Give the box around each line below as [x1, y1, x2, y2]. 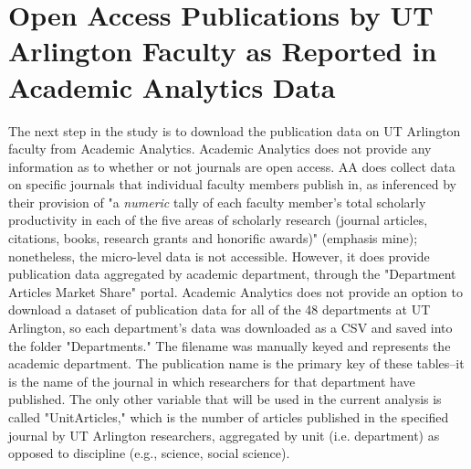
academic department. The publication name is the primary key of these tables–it [8, 354, 465, 373]
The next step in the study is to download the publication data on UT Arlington [8, 121, 461, 140]
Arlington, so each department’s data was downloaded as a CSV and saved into [8, 318, 453, 337]
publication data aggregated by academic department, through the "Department [8, 264, 456, 283]
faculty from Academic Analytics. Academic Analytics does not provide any [8, 139, 432, 158]
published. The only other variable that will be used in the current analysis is [8, 389, 442, 409]
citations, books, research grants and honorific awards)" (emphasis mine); [8, 229, 418, 248]
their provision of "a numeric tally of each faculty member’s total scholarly [8, 192, 426, 211]
